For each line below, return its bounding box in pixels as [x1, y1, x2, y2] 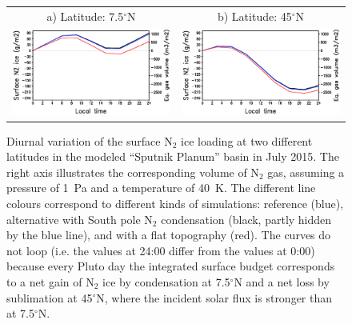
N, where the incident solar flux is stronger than [96, 289, 333, 306]
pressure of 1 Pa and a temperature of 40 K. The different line [6, 179, 316, 196]
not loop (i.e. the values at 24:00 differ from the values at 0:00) [6, 242, 315, 258]
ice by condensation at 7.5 [102, 273, 230, 290]
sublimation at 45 [6, 289, 93, 306]
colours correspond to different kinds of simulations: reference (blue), [6, 194, 344, 211]
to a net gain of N [6, 273, 94, 290]
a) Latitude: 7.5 [46, 7, 124, 24]
